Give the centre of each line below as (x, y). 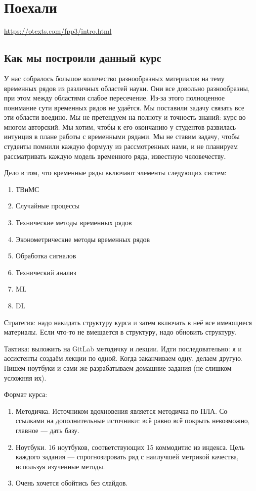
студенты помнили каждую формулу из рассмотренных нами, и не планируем (121, 146)
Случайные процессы (48, 206)
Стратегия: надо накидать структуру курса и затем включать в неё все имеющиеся (128, 322)
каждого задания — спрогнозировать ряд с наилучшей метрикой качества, (127, 457)
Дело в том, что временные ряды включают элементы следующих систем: (115, 172)
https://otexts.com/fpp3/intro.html (58, 31)
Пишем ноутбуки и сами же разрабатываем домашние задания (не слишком (118, 368)
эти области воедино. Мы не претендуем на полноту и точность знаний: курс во (125, 117)
